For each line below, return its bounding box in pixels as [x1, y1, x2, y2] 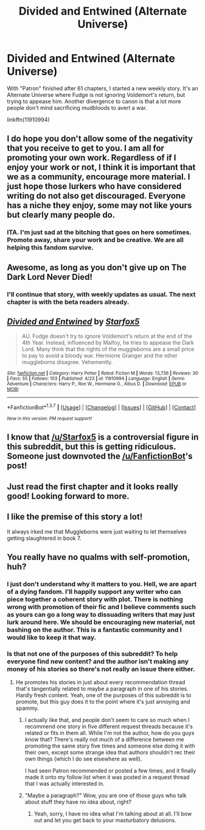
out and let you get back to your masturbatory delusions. [33, 817, 177, 824]
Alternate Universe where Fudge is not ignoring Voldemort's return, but [7, 91, 186, 98]
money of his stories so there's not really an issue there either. [7, 665, 195, 673]
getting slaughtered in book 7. [7, 534, 82, 542]
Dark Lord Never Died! [7, 271, 93, 282]
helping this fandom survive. [7, 243, 94, 252]
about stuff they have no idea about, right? [24, 798, 132, 806]
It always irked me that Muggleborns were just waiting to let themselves [7, 528, 187, 535]
